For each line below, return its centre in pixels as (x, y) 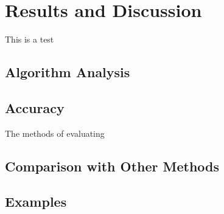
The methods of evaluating (55, 133)
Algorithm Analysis (68, 72)
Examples (36, 202)
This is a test (30, 39)
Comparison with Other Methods (112, 166)
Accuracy (35, 107)
